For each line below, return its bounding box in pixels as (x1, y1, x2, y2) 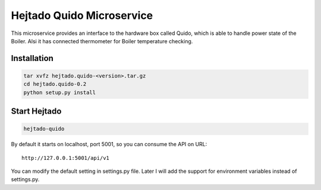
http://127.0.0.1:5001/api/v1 (21, 154, 110, 161)
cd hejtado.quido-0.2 (23, 80, 87, 88)
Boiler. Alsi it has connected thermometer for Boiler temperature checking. (11, 37, 193, 44)
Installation (11, 53, 53, 63)
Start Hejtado (11, 107, 62, 117)
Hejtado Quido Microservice (11, 9, 153, 22)
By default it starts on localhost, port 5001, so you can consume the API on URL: (11, 141, 207, 148)
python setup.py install (23, 89, 96, 96)
